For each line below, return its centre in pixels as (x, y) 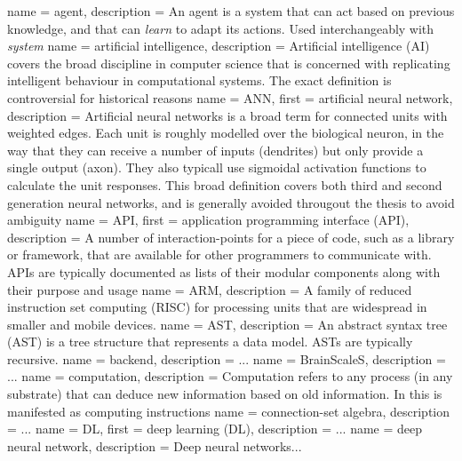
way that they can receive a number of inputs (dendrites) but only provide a (215, 150)
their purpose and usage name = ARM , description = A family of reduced (210, 289)
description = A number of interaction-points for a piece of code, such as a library (231, 237)
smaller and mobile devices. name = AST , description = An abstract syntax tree (227, 324)
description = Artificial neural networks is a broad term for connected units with (227, 115)
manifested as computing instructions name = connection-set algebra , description (229, 411)
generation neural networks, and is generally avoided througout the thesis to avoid (231, 202)
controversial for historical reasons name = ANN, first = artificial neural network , (230, 97)
